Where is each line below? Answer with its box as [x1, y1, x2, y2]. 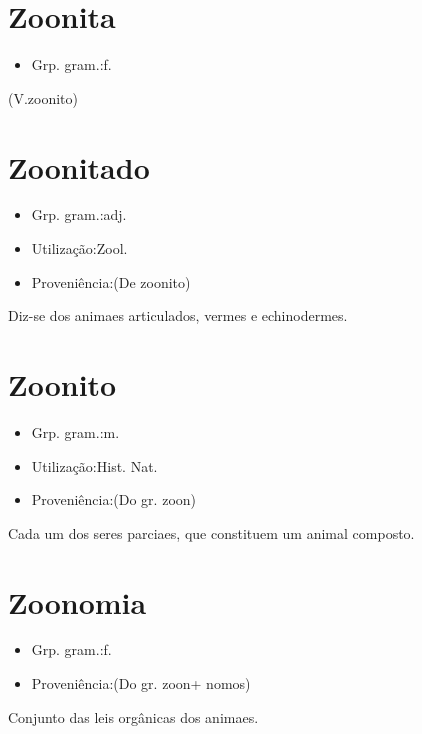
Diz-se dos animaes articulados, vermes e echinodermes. [8, 305, 348, 326]
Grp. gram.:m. [31, 421, 120, 442]
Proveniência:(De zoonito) [31, 271, 191, 292]
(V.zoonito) [8, 87, 79, 108]
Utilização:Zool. [31, 238, 128, 259]
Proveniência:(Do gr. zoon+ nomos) [31, 673, 251, 694]
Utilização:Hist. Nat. [31, 455, 158, 476]
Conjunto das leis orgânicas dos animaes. [8, 706, 259, 727]
